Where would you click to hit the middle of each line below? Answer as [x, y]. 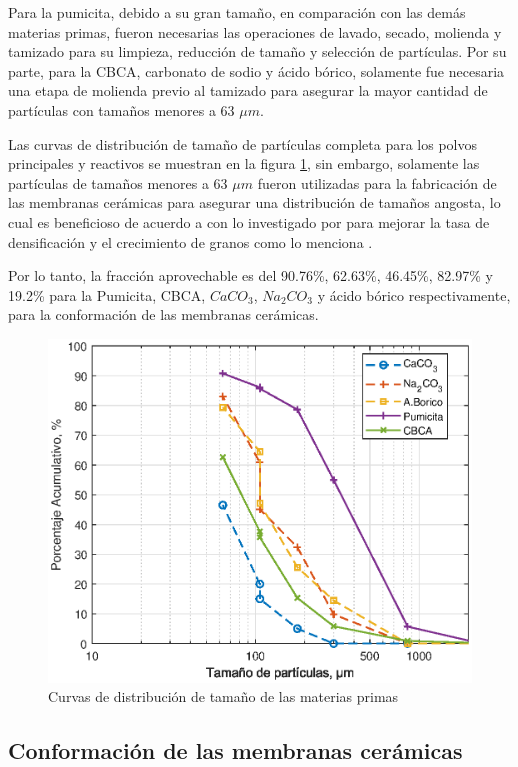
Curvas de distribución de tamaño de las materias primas [223, 696]
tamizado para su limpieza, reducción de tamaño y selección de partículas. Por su [257, 51]
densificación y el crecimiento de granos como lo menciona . [190, 241]
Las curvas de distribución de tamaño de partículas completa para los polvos [243, 143]
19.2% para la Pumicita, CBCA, [107, 294]
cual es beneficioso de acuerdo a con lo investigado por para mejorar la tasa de [249, 221]
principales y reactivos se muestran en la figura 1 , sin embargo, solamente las [244, 163]
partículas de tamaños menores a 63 [118, 182]
